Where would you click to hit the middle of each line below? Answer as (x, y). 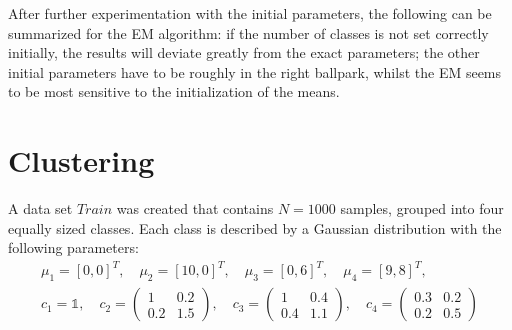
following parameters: (73, 247)
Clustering (81, 160)
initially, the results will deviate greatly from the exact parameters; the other (244, 52)
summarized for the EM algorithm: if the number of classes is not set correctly (248, 32)
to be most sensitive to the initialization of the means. (174, 91)
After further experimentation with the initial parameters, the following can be (250, 13)
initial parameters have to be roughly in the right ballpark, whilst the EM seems (255, 71)
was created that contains (195, 208)
